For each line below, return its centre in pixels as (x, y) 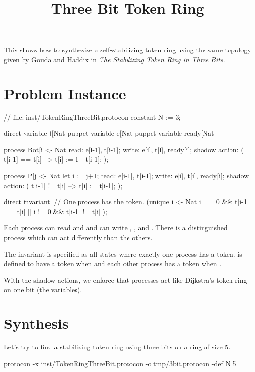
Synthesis (36, 323)
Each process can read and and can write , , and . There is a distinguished (116, 228)
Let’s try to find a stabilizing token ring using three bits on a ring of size (113, 347)
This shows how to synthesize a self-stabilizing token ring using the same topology (127, 50)
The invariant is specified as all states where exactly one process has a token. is (123, 254)
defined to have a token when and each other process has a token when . (113, 263)
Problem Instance (65, 93)
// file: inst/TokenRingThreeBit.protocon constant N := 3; (92, 116)
